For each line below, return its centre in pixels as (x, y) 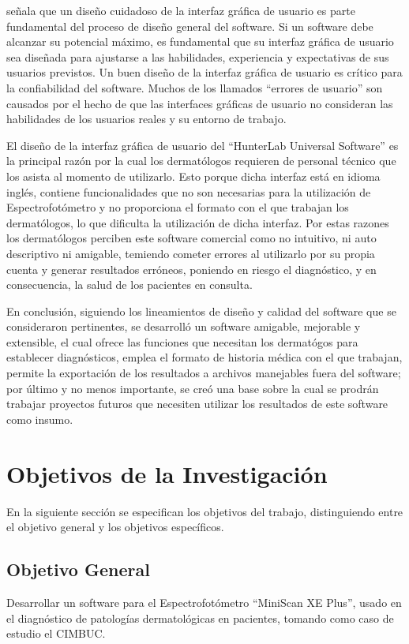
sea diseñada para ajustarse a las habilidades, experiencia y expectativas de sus (198, 56)
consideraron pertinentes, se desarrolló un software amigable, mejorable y (184, 326)
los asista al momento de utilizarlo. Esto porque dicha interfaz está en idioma (193, 176)
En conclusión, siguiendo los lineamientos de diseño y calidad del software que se (201, 311)
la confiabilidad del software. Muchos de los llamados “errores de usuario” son (195, 87)
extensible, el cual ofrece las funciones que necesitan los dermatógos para (182, 341)
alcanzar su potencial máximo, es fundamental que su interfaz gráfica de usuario (200, 41)
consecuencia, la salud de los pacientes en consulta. (129, 285)
